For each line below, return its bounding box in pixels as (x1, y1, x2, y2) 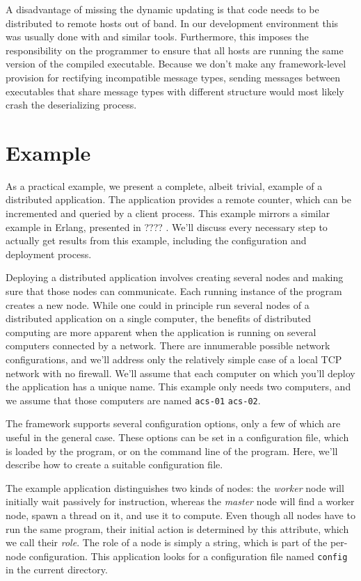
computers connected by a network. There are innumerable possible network (6, 338, 330, 353)
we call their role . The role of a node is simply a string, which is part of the (6, 535, 328, 550)
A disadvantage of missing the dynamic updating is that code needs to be (6, 2, 319, 16)
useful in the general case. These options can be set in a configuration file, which (6, 430, 349, 445)
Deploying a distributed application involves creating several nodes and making (6, 270, 344, 285)
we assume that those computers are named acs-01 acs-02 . (6, 392, 261, 407)
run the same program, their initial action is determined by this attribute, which (6, 521, 349, 536)
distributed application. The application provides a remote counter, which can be (6, 192, 351, 207)
